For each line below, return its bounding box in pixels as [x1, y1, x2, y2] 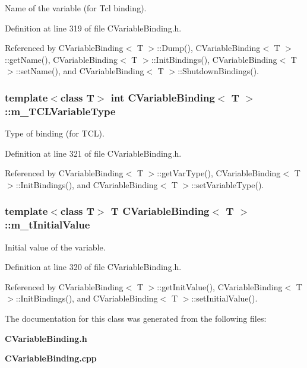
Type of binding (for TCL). [5, 127, 105, 139]
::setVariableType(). [191, 178, 264, 191]
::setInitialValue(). [191, 292, 258, 304]
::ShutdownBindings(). [178, 65, 259, 77]
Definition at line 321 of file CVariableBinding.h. [5, 147, 182, 159]
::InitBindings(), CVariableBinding [151, 53, 277, 65]
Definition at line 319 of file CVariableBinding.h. [5, 21, 182, 34]
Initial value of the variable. [5, 240, 106, 253]
